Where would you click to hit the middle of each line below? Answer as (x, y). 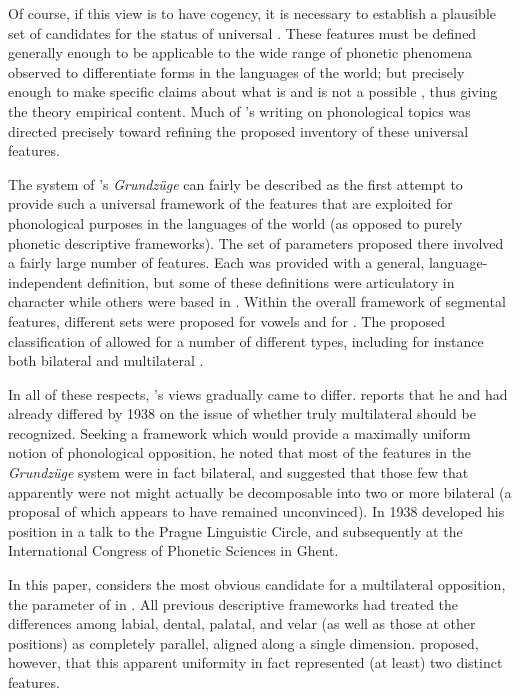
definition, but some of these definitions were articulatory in (271, 281)
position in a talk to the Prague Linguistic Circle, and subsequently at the (235, 530)
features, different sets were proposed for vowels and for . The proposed (227, 320)
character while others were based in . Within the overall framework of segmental (257, 301)
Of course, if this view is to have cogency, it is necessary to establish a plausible (252, 13)
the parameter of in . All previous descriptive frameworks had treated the (233, 603)
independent (45, 281)
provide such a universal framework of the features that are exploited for (230, 203)
